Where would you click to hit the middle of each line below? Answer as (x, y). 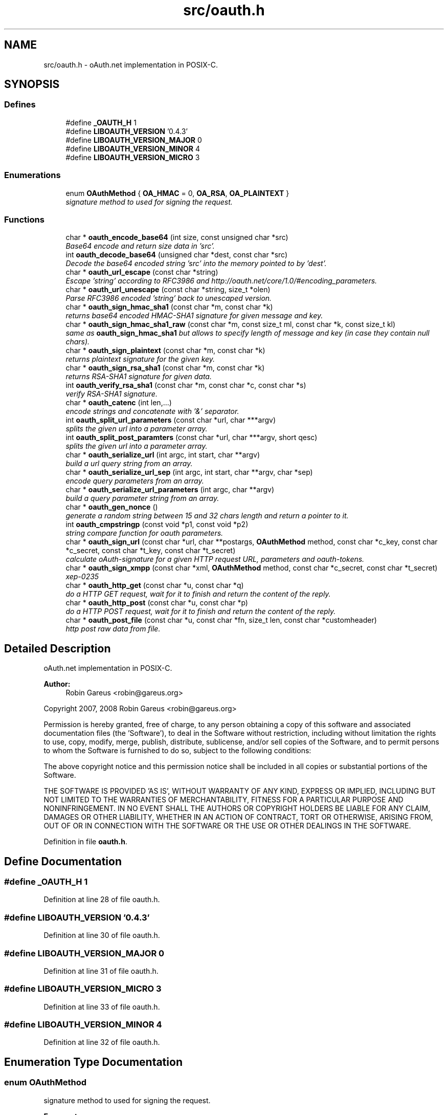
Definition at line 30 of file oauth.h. (102, 935)
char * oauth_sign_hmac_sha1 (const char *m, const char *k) (169, 307)
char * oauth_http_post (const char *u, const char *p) (157, 603)
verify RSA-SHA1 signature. (111, 394)
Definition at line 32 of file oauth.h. (102, 1042)
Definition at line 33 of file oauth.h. (102, 1007)
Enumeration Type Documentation (93, 1062)
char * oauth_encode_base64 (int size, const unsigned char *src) (177, 237)
